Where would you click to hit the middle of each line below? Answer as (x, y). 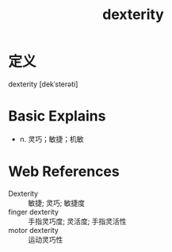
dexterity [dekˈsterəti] (43, 84)
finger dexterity (34, 212)
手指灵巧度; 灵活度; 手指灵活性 (77, 221)
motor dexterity (34, 230)
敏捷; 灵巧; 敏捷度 (57, 203)
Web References (64, 172)
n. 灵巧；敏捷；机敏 (52, 139)
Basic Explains (57, 116)
